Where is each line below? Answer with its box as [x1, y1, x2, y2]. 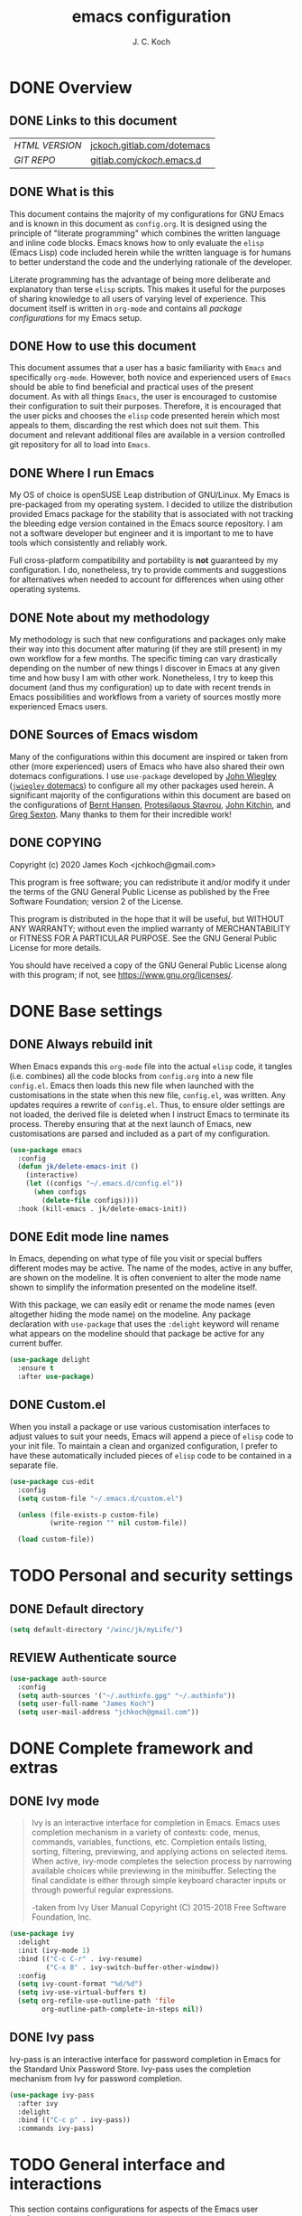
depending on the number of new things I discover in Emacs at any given [9, 662, 281, 673]
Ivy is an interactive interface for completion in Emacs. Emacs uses [31, 1817, 281, 1828]
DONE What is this [9, 184, 114, 200]
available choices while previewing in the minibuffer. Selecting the [31, 1865, 277, 1876]
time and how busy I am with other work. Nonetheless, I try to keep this [9, 672, 274, 683]
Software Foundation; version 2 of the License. [9, 896, 183, 906]
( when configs [32, 1188, 87, 1197]
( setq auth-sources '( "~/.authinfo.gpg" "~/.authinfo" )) [17, 1691, 236, 1700]
